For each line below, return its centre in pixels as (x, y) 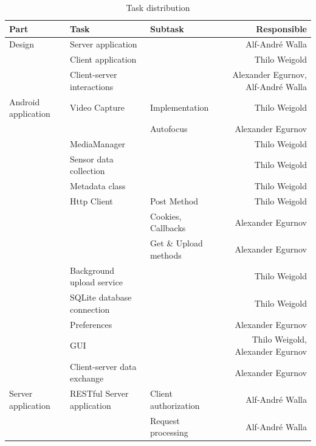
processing (169, 432)
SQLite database (101, 297)
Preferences (91, 324)
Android (25, 101)
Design (22, 44)
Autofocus (169, 128)
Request (165, 420)
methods (166, 255)
